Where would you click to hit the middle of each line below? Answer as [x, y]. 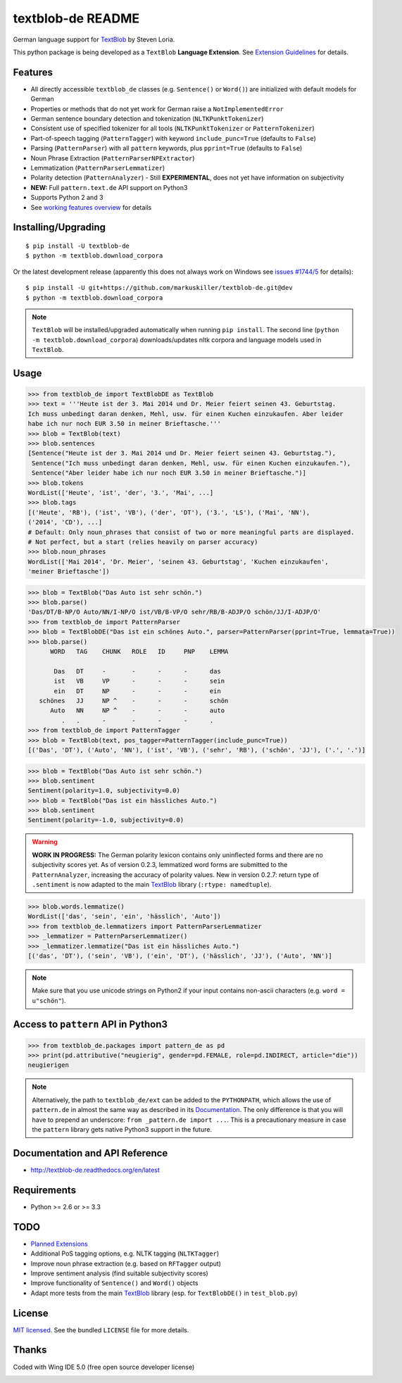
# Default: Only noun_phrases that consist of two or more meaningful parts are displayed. [191, 532]
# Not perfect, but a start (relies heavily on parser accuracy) [143, 542]
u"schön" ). [49, 1000]
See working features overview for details [91, 207]
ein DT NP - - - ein [137, 691]
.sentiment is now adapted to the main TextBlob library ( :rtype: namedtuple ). [152, 884]
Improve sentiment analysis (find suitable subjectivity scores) [120, 1273]
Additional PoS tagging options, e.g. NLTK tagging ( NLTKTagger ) [125, 1253]
